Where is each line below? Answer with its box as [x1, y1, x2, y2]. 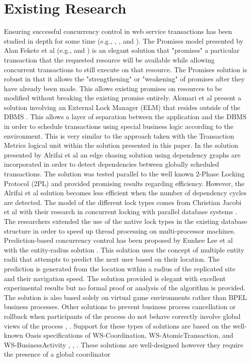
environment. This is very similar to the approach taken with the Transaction [4, 130, 234, 141]
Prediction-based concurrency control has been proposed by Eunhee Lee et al [4, 235, 233, 245]
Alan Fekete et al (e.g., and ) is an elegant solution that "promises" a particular [4, 45, 240, 55]
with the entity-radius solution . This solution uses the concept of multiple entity [4, 244, 244, 254]
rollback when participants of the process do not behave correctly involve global [4, 311, 241, 321]
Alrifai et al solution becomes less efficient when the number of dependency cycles [4, 188, 247, 198]
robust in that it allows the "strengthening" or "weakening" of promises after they [4, 74, 245, 84]
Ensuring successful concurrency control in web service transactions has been [4, 26, 232, 36]
